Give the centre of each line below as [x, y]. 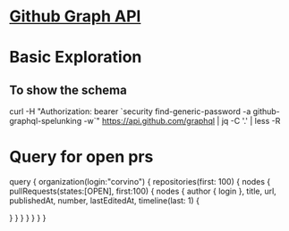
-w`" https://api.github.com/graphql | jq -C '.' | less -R [182, 121]
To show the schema [68, 90]
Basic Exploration [76, 58]
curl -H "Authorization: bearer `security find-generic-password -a [130, 111]
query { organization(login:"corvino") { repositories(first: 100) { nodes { [140, 182]
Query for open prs [81, 157]
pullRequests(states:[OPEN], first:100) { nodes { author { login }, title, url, [143, 191]
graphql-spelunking [46, 121]
